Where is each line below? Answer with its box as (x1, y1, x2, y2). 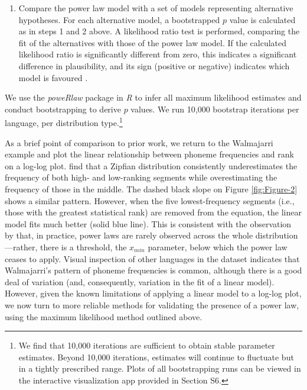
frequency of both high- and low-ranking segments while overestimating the (5, 171, 277, 183)
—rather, (5, 240, 38, 253)
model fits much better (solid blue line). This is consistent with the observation (5, 217, 292, 230)
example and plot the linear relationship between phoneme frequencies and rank (5, 148, 294, 160)
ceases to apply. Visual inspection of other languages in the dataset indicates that (5, 252, 300, 265)
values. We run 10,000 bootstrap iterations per (130, 102, 299, 115)
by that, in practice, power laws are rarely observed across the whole (5, 229, 253, 241)
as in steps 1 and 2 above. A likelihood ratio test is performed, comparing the (18, 25, 300, 37)
